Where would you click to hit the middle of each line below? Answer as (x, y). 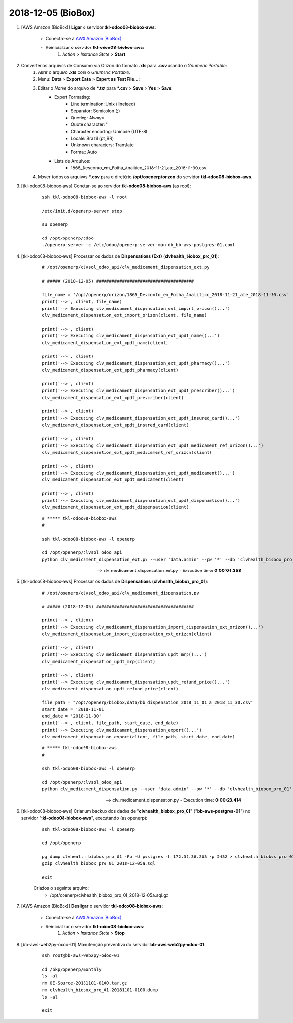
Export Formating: (72, 97)
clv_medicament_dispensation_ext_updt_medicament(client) (113, 480)
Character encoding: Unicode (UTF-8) (109, 131)
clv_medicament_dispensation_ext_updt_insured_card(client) (115, 425)
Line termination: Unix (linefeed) (103, 104)
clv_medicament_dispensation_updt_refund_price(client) (110, 689)
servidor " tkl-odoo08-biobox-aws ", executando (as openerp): (84, 818)
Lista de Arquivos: (73, 161)
